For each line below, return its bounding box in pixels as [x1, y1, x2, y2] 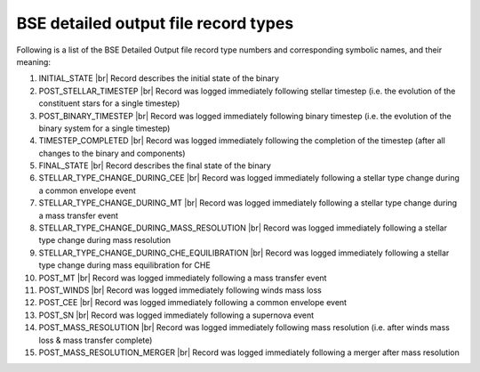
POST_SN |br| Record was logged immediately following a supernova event [38, 310, 315, 320]
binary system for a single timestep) [38, 123, 171, 133]
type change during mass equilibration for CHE [38, 260, 211, 271]
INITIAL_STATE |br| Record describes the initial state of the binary [38, 73, 280, 84]
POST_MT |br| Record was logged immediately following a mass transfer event [38, 272, 327, 283]
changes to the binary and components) [38, 148, 186, 158]
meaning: [16, 56, 51, 67]
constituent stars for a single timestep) [38, 98, 180, 109]
